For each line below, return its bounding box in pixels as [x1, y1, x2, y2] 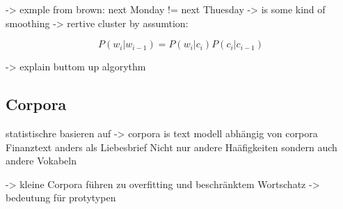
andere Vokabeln [6, 153, 77, 168]
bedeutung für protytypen [6, 190, 116, 205]
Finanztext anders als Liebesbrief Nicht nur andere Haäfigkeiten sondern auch [6, 139, 337, 154]
